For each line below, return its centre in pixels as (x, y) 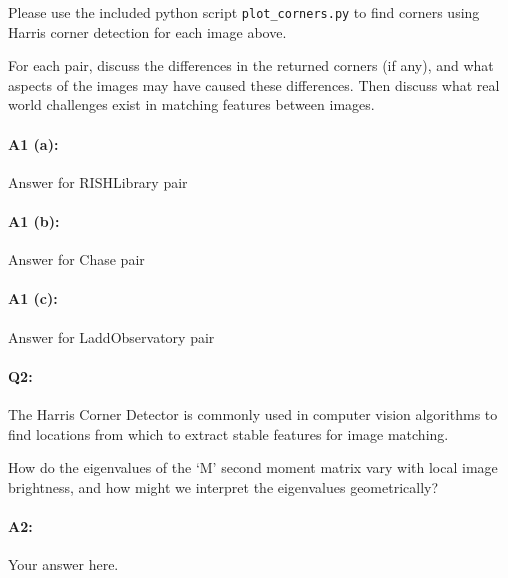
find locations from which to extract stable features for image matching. (228, 433)
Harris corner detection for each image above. (147, 31)
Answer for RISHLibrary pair (98, 181)
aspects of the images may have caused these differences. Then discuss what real (254, 84)
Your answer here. (63, 564)
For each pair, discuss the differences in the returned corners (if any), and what (251, 65)
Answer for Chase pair (76, 259)
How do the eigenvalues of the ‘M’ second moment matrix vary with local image (253, 467)
